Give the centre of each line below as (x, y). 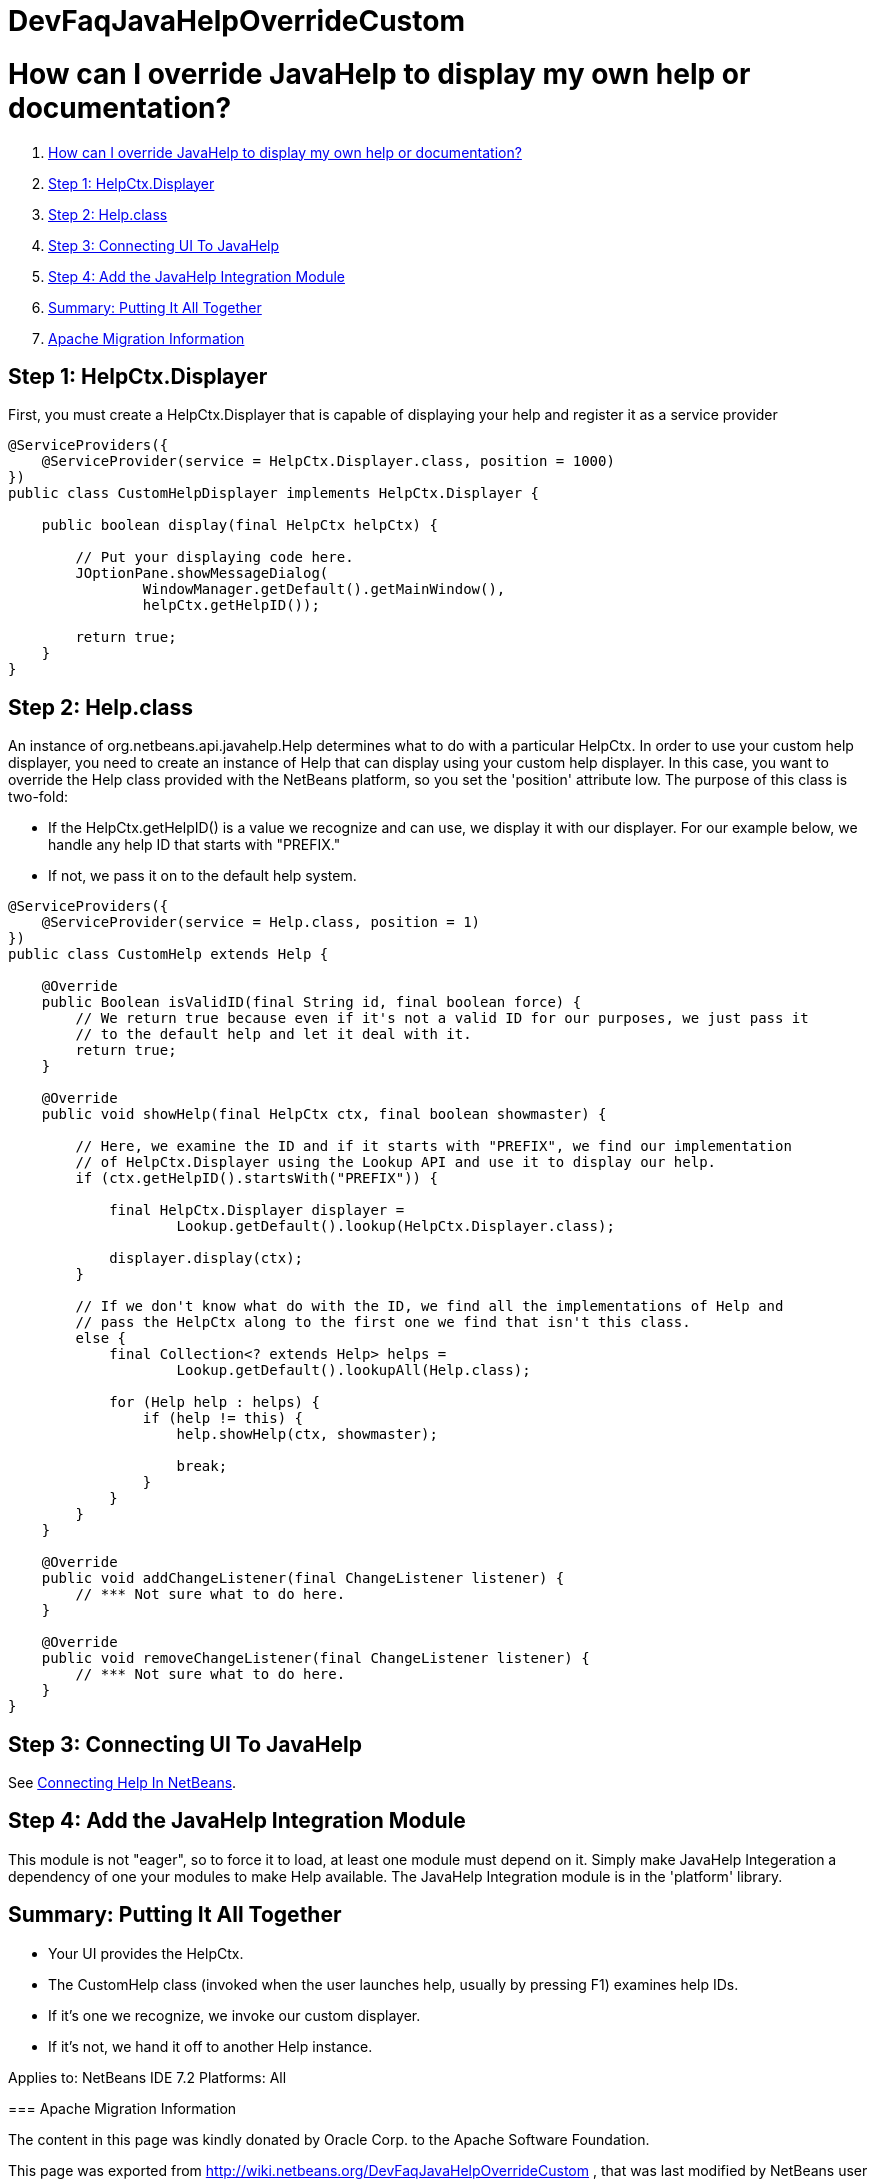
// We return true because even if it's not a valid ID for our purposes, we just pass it (442, 1018)
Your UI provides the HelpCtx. (146, 1953)
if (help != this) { (223, 1418)
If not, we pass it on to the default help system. (202, 876)
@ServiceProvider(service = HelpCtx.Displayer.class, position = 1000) (328, 461)
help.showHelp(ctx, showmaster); (307, 1434)
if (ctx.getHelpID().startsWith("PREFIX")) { (256, 1178)
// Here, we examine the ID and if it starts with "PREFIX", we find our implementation (433, 1146)
